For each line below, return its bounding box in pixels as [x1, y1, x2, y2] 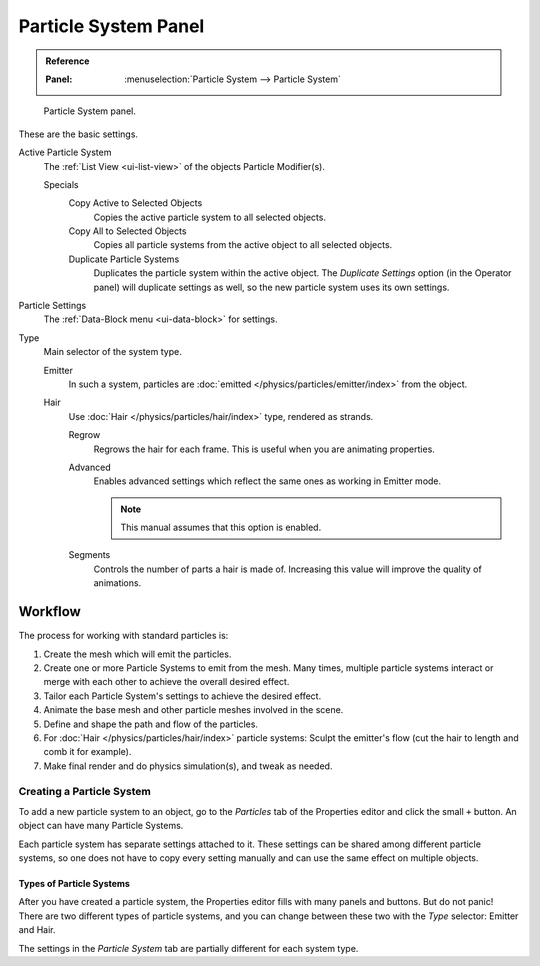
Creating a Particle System [18, 785, 152, 799]
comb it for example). [43, 746, 132, 758]
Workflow [18, 603, 82, 620]
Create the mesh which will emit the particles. [43, 648, 232, 660]
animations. [93, 577, 142, 589]
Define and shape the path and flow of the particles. [43, 718, 259, 730]
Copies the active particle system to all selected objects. [93, 211, 327, 223]
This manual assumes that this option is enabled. [120, 521, 322, 534]
